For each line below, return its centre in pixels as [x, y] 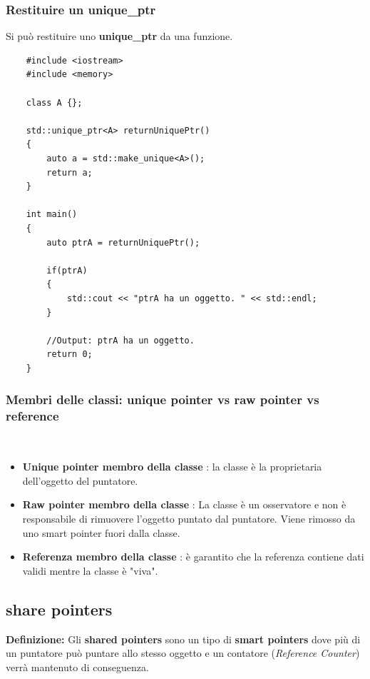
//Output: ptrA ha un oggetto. [120, 340]
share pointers [59, 609]
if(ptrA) [67, 270]
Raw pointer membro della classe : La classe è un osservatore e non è [184, 504]
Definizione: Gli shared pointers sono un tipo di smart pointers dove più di [183, 639]
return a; [70, 172]
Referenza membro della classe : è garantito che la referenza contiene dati [193, 557]
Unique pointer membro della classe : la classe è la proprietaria [172, 467]
